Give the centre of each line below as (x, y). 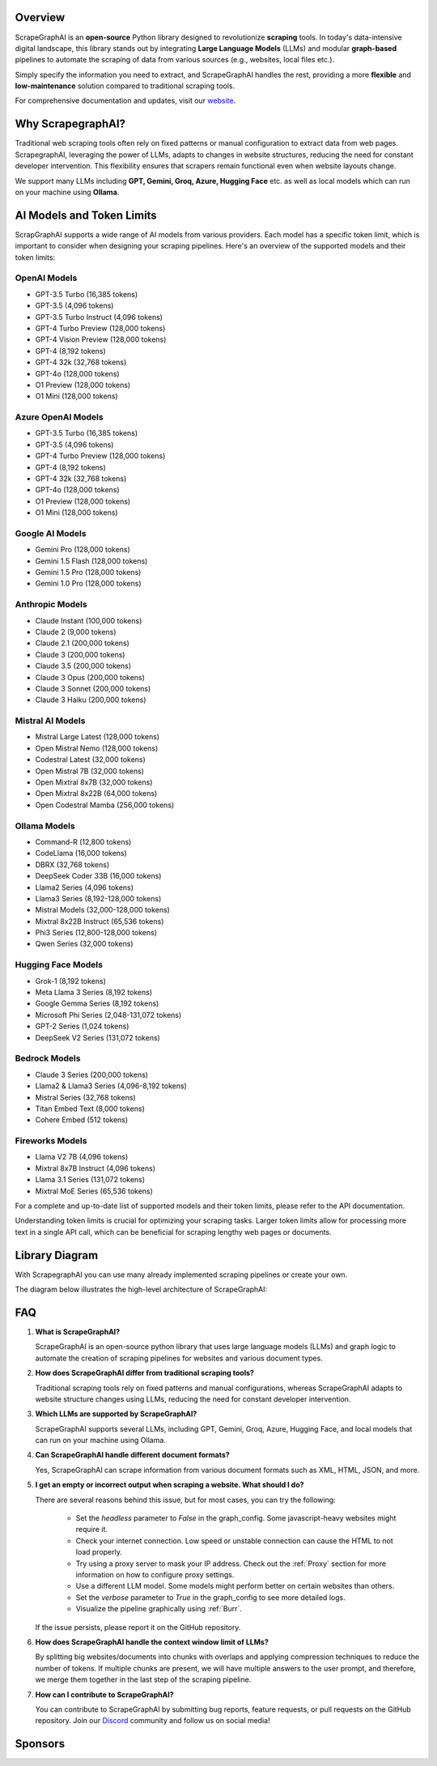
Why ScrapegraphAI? (70, 124)
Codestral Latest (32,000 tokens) (90, 760)
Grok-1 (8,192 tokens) (71, 981)
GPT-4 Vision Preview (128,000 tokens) (101, 339)
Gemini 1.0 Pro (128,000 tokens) (88, 584)
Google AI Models (51, 533)
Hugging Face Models (59, 965)
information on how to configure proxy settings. (155, 1575)
